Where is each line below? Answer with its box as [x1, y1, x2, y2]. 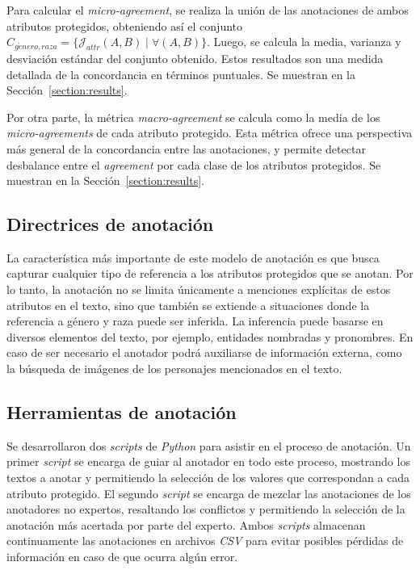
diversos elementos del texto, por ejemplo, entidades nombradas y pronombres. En [6, 328, 414, 345]
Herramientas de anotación [6, 400, 237, 425]
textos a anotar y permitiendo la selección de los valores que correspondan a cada [6, 469, 410, 486]
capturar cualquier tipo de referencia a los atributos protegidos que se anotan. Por [6, 265, 414, 282]
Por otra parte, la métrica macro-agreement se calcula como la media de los [6, 108, 380, 125]
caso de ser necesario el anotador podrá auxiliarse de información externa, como [6, 344, 402, 361]
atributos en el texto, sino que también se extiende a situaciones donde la [6, 296, 370, 313]
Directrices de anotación [6, 212, 214, 237]
